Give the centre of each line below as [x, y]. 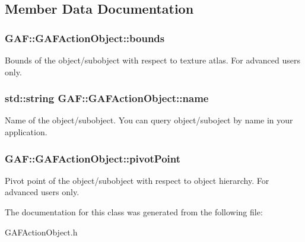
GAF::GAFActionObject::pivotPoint [93, 158]
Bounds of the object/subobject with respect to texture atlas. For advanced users [153, 60]
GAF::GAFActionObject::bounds [85, 38]
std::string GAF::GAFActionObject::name [107, 98]
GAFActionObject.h [41, 232]
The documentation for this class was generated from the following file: [134, 212]
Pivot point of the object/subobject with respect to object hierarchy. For [137, 180]
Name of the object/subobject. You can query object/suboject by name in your [149, 120]
